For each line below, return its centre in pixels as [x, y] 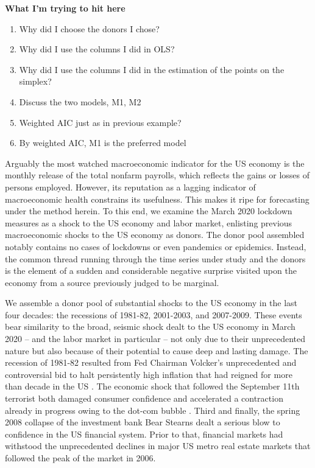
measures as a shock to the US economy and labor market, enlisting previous [149, 222]
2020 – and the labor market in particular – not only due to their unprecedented [155, 339]
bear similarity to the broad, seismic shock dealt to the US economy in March [150, 327]
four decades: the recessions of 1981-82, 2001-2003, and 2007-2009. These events [154, 314]
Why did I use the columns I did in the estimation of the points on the [152, 69]
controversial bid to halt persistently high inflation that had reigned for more [149, 374]
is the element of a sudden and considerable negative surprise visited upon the [151, 271]
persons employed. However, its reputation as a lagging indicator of [130, 187]
